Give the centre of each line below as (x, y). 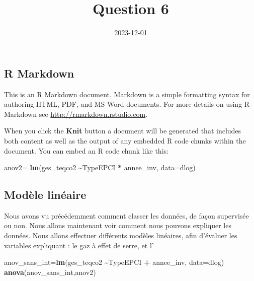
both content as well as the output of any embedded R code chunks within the (125, 140)
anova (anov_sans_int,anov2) (50, 272)
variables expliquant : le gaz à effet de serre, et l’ (79, 245)
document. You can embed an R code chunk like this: (86, 150)
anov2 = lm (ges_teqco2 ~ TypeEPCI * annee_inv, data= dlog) (100, 167)
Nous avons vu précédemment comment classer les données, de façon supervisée (126, 215)
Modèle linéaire (45, 195)
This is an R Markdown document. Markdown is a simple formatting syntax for (127, 94)
